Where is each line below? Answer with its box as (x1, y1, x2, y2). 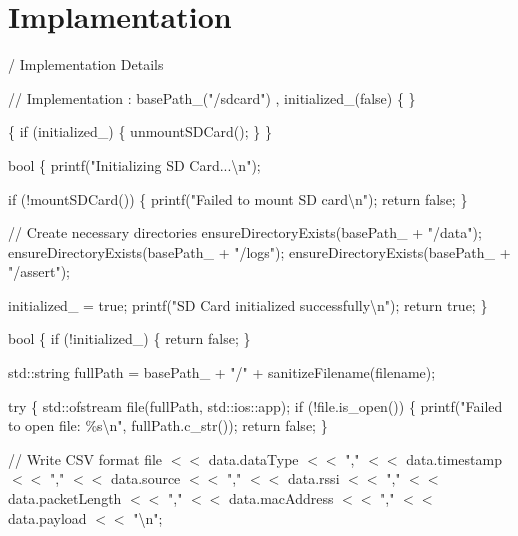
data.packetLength (8, 488, 122, 509)
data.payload (8, 507, 87, 528)
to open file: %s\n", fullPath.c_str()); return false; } (8, 415, 328, 436)
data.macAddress (229, 488, 334, 509)
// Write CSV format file (8, 448, 163, 469)
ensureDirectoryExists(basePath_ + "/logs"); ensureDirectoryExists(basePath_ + (8, 241, 511, 262)
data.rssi (287, 468, 340, 489)
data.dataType (208, 448, 299, 469)
